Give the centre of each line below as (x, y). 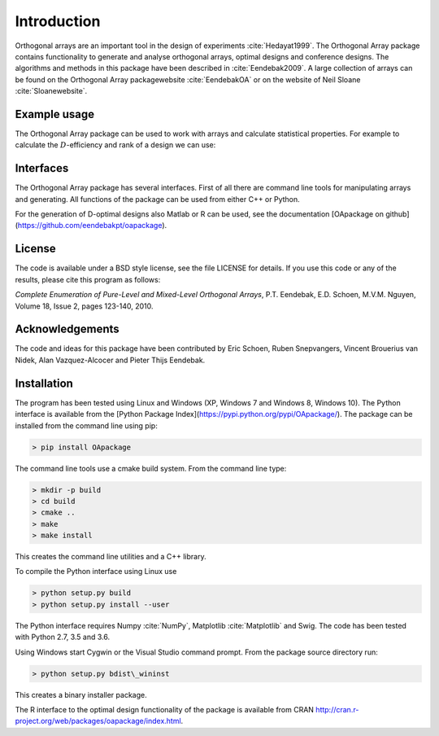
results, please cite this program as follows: (88, 279)
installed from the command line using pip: (86, 425)
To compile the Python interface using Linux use (96, 572)
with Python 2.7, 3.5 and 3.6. (62, 637)
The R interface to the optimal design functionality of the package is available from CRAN (165, 709)
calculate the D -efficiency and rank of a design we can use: (115, 145)
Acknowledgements (67, 329)
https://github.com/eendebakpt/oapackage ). (92, 226)
